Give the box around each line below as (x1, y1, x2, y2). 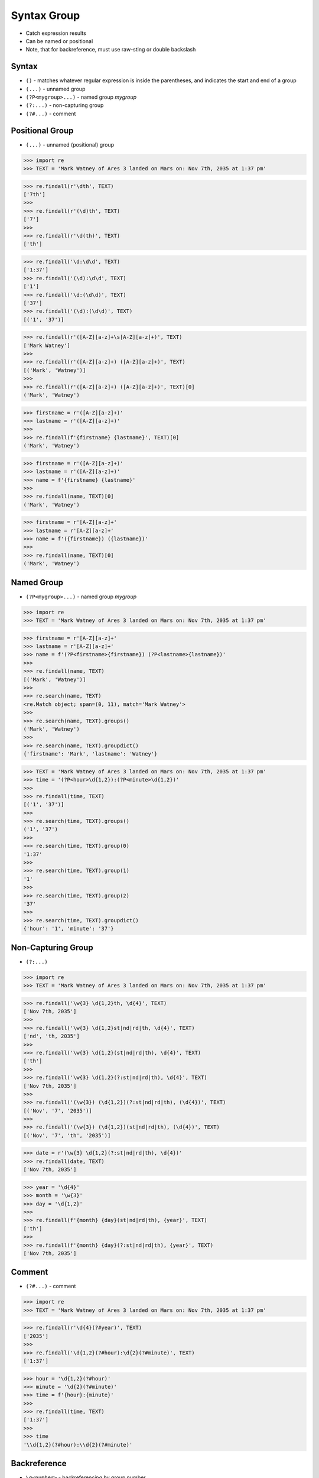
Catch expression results (25, 30, 87, 37)
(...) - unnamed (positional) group (25, 141, 115, 148)
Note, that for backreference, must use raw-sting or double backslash (25, 46, 196, 53)
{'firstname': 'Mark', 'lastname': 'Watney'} (23, 751, 158, 757)
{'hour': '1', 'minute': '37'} (23, 925, 115, 932)
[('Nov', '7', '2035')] (23, 1107, 93, 1114)
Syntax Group (11, 9, 80, 22)
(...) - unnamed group (25, 85, 86, 92)
